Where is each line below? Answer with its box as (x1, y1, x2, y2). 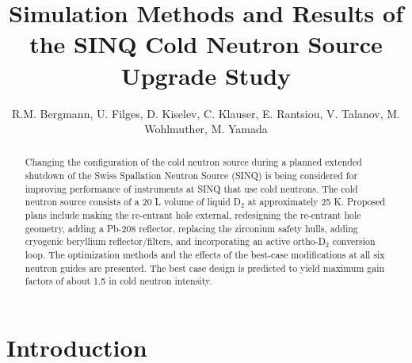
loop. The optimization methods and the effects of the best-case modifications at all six (25, 248, 385, 262)
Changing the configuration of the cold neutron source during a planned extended (25, 155, 362, 169)
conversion (332, 235, 376, 248)
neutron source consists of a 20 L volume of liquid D (25, 195, 241, 208)
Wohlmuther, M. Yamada (144, 120, 268, 137)
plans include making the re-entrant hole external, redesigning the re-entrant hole (25, 208, 361, 222)
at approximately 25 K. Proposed (247, 195, 386, 208)
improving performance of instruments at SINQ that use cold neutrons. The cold (25, 181, 358, 195)
